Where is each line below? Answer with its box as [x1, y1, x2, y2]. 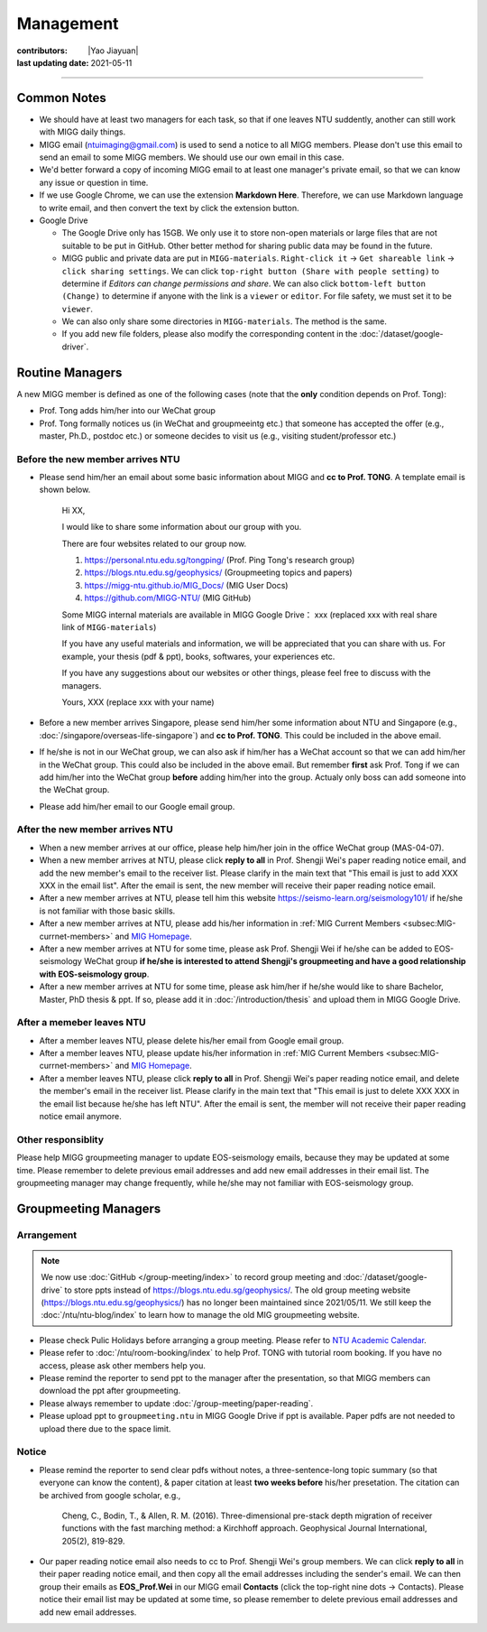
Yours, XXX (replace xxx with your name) [61, 696, 216, 708]
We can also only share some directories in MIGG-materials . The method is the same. [61, 316, 387, 327]
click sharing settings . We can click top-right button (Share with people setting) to [61, 265, 439, 276]
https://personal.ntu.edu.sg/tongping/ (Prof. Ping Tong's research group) [84, 555, 355, 566]
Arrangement [16, 1229, 78, 1241]
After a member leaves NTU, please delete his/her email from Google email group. [39, 1034, 345, 1046]
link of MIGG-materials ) [61, 622, 157, 632]
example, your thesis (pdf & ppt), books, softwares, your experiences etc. [61, 651, 335, 662]
